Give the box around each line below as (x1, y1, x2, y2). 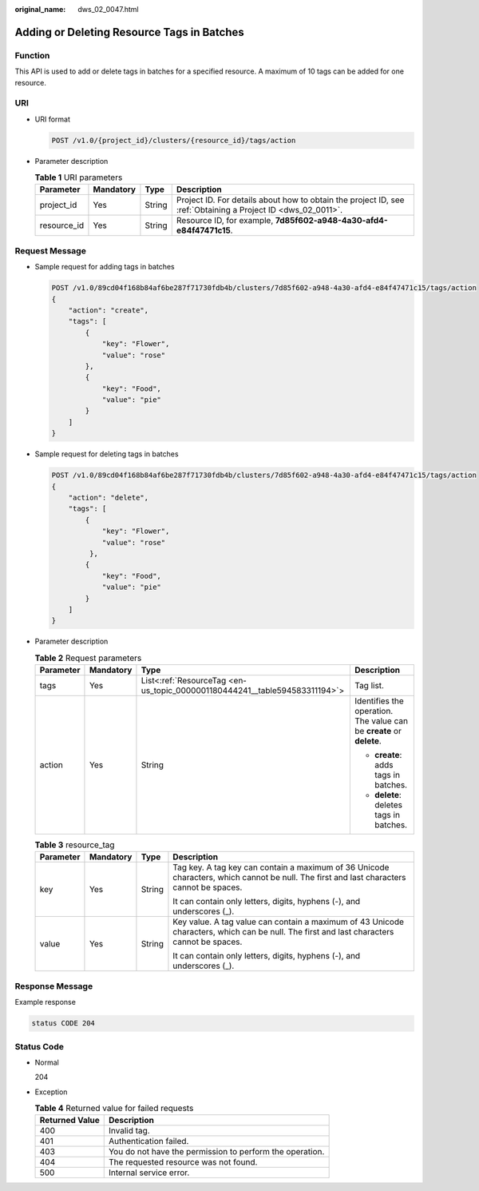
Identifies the (354, 695, 405, 707)
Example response (14, 998, 76, 1007)
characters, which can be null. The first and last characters (172, 926, 394, 938)
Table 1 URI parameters (34, 172, 123, 183)
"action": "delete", (68, 492, 149, 502)
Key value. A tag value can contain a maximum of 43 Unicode (172, 916, 405, 927)
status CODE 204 (31, 1019, 96, 1028)
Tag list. (354, 680, 385, 691)
